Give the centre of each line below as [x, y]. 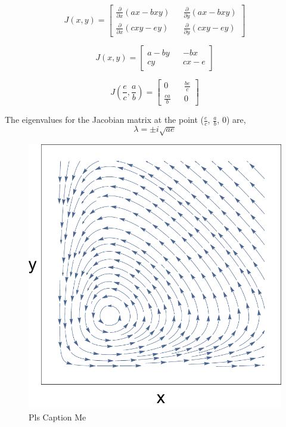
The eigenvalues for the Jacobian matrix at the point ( [105, 120]
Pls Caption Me [57, 417]
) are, [236, 120]
